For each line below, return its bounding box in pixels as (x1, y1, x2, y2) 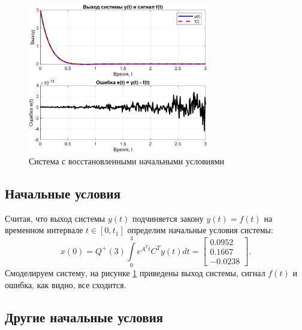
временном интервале (5, 224, 83, 236)
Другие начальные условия (5, 307, 164, 326)
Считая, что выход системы (5, 212, 105, 224)
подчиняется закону (132, 212, 204, 224)
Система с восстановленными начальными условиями (29, 154, 225, 167)
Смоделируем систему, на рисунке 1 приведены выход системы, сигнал (5, 266, 265, 279)
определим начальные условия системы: (127, 224, 273, 236)
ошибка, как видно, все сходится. (5, 278, 126, 291)
